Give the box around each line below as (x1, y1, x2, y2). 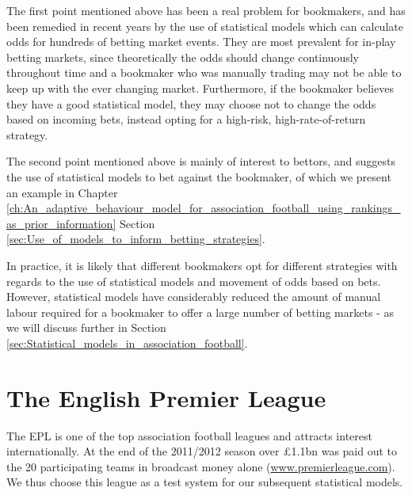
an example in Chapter (6, 184, 118, 200)
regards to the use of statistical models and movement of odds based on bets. (6, 272, 381, 289)
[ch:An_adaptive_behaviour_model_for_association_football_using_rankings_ (6, 200, 401, 216)
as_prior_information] (6, 215, 116, 231)
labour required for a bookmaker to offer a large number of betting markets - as (6, 303, 394, 320)
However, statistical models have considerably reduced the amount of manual (6, 288, 381, 305)
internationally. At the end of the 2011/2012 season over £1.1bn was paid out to (6, 443, 398, 459)
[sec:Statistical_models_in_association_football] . (6, 334, 248, 351)
